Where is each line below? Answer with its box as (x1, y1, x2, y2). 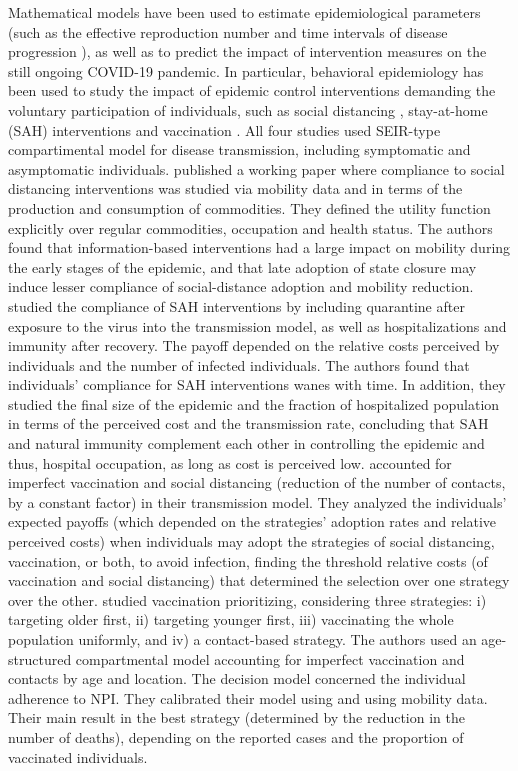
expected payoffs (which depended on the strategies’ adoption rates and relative (8, 511, 497, 532)
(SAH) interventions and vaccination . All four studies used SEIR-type (8, 119, 441, 140)
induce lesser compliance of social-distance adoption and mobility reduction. (8, 276, 474, 297)
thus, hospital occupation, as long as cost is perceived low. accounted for (8, 452, 452, 473)
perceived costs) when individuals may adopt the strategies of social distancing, (8, 531, 495, 552)
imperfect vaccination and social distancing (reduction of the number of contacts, (8, 472, 506, 493)
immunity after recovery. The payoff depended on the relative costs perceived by (8, 335, 500, 356)
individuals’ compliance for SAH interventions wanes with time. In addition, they (8, 374, 506, 395)
